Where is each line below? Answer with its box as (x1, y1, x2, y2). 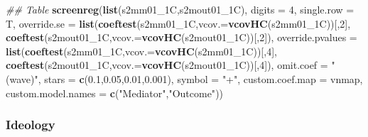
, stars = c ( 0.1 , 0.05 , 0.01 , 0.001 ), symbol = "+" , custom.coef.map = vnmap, (38, 71, 363, 86)
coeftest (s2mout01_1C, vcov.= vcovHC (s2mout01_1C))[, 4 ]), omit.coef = (6, 57, 328, 72)
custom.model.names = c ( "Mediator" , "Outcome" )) (6, 85, 224, 100)
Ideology (6, 116, 55, 133)
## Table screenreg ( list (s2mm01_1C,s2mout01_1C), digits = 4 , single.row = (6, 2, 355, 16)
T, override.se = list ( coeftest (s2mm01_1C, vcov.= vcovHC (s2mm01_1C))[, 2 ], (6, 16, 351, 31)
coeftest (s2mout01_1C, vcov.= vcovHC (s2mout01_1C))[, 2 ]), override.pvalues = (6, 30, 357, 45)
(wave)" (6, 71, 38, 86)
